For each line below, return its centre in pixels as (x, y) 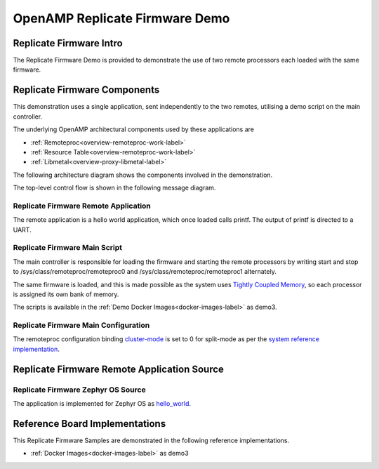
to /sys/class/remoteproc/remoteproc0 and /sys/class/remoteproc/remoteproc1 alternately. (145, 272)
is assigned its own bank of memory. (66, 294)
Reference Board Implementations (89, 424)
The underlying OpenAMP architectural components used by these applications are (133, 129)
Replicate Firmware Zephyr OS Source (80, 390)
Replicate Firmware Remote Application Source (119, 369)
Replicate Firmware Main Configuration (81, 325)
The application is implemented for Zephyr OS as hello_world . (102, 404)
